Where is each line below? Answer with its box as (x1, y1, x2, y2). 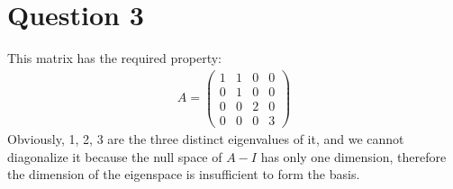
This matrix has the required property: (7, 49, 222, 67)
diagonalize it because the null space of (7, 147, 222, 166)
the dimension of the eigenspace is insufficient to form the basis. (7, 165, 360, 184)
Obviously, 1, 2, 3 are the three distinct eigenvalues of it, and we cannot (7, 129, 404, 148)
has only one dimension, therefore (260, 147, 447, 166)
